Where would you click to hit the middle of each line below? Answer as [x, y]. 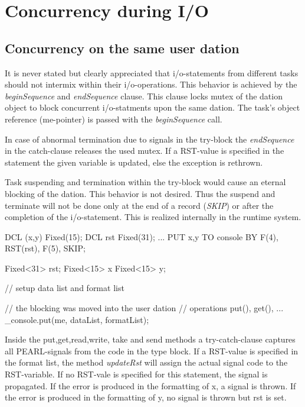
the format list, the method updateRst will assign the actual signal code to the [146, 362]
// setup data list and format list [65, 288]
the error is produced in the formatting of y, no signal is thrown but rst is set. [146, 397]
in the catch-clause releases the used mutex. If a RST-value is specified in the [145, 151]
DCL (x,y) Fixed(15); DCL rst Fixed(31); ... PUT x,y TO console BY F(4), [142, 236]
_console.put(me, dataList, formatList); [77, 319]
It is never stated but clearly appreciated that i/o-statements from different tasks [152, 72]
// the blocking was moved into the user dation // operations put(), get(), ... [144, 308]
